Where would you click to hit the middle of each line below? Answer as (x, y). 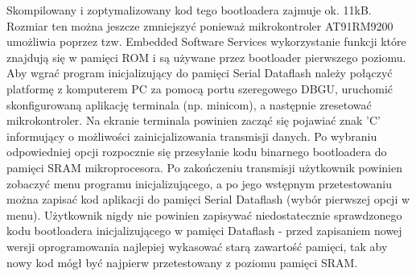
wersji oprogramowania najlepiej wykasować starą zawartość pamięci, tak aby (197, 246)
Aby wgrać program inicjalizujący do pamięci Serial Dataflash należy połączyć (200, 73)
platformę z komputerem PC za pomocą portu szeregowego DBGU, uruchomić (200, 88)
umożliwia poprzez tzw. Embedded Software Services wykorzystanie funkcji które (206, 41)
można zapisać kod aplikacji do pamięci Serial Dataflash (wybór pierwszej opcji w (208, 199)
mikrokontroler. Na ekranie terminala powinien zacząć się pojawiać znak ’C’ (194, 120)
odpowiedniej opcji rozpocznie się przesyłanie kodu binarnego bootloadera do (197, 152)
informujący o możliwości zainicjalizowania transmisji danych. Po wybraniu (192, 136)
